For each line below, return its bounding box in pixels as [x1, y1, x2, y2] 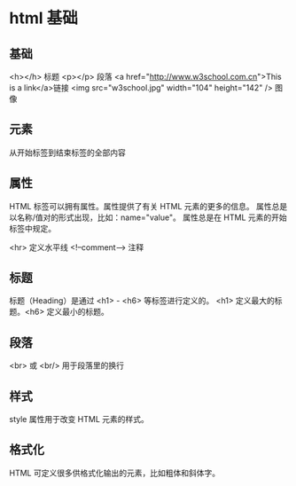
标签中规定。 [9, 223, 56, 233]
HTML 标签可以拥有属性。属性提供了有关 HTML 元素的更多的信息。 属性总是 [9, 200, 288, 211]
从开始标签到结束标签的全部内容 [9, 147, 126, 158]
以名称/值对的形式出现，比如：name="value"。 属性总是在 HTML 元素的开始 [9, 212, 288, 223]
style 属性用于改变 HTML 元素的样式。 [9, 414, 149, 425]
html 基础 [9, 8, 78, 28]
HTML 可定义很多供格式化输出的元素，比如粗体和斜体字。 [9, 467, 220, 478]
